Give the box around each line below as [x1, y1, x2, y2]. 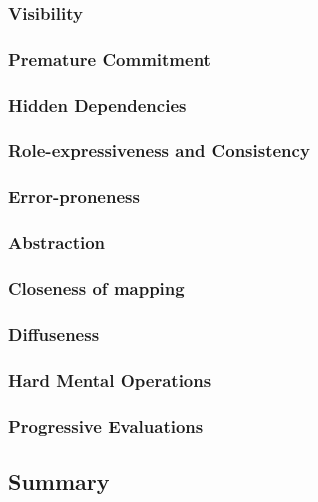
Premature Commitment [8, 46, 211, 71]
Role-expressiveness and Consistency [8, 138, 310, 163]
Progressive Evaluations [8, 413, 204, 438]
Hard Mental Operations [8, 367, 212, 392]
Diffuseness [8, 321, 100, 346]
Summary [8, 465, 110, 496]
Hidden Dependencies [8, 92, 187, 117]
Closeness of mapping [8, 275, 185, 300]
